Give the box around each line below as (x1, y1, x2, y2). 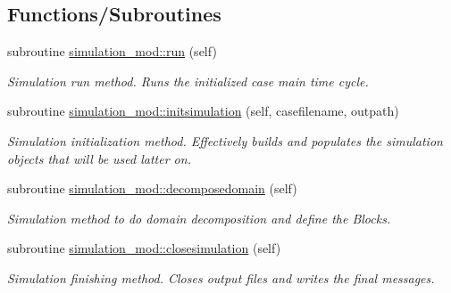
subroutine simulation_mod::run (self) (7, 42, 217, 61)
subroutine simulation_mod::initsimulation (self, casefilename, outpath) (7, 102, 399, 120)
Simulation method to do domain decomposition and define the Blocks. (7, 208, 391, 227)
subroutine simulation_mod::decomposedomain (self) (7, 179, 297, 198)
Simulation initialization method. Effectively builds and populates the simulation (7, 131, 443, 150)
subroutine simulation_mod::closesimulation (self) (7, 239, 281, 257)
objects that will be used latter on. (7, 149, 191, 167)
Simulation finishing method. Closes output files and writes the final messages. (7, 268, 435, 287)
